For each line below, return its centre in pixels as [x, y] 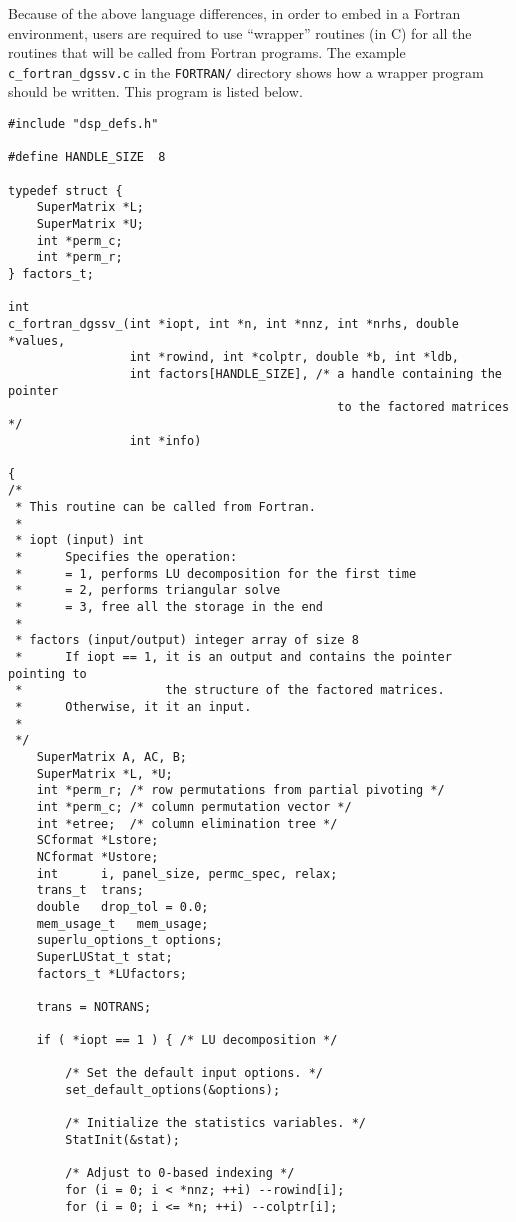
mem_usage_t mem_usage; [122, 923]
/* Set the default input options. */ [194, 1073]
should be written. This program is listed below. [155, 91]
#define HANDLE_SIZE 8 [87, 157]
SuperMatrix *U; [90, 223]
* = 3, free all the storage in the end [169, 607]
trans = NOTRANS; [94, 1006]
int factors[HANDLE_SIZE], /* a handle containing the [315, 373]
